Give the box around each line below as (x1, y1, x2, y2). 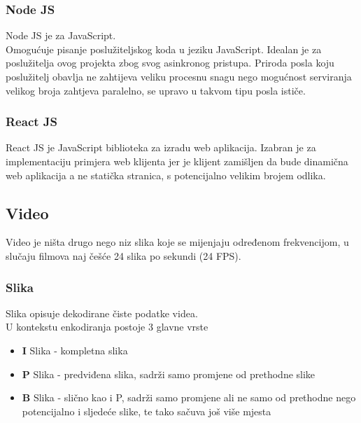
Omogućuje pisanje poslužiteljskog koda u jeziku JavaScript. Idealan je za (6, 41, 322, 56)
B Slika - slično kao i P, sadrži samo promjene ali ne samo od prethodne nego (22, 390, 356, 405)
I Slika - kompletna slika (22, 342, 128, 357)
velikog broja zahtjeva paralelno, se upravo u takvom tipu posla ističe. (6, 83, 306, 97)
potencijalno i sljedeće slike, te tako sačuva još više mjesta (22, 403, 271, 418)
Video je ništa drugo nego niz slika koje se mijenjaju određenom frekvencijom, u (6, 235, 349, 249)
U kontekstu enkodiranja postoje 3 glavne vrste (6, 319, 208, 334)
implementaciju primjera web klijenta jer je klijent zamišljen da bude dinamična (6, 154, 348, 168)
